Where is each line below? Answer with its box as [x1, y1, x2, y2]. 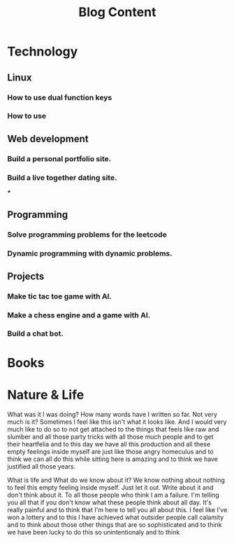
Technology [7, 43, 78, 60]
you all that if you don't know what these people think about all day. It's [7, 498, 212, 507]
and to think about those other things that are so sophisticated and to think [7, 520, 222, 529]
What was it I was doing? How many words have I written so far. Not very [7, 410, 218, 418]
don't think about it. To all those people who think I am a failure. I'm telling [7, 490, 220, 499]
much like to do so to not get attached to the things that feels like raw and [7, 425, 219, 433]
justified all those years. [7, 462, 76, 470]
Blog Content [78, 4, 156, 20]
